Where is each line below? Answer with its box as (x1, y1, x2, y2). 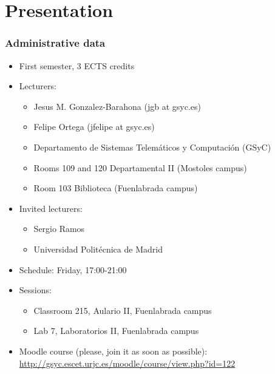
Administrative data (5, 35, 106, 50)
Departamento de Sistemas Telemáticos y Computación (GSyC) (33, 140, 271, 153)
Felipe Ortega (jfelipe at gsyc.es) (33, 120, 155, 133)
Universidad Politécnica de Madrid (33, 242, 163, 255)
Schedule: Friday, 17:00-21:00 (19, 263, 127, 276)
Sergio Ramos (33, 222, 85, 235)
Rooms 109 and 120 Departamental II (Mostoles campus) (33, 161, 247, 174)
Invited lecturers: (19, 202, 83, 214)
